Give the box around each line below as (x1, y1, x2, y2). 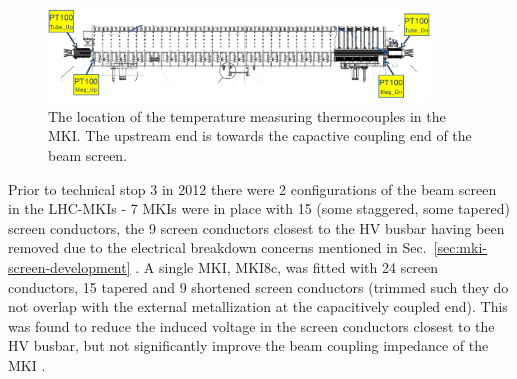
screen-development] (8, 257, 131, 278)
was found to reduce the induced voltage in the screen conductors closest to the (8, 315, 495, 336)
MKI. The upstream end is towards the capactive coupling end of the (48, 125, 472, 146)
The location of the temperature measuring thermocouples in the (48, 105, 446, 126)
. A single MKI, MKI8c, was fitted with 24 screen (135, 257, 439, 278)
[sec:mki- (433, 237, 487, 258)
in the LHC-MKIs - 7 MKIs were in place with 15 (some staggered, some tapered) (8, 198, 510, 219)
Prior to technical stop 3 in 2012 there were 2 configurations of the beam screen (8, 178, 497, 199)
